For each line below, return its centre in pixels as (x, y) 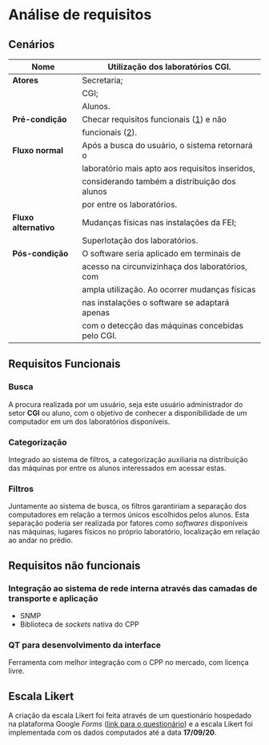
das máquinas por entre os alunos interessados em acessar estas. (117, 468)
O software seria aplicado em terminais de (162, 254)
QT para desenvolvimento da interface (85, 645)
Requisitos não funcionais (74, 565)
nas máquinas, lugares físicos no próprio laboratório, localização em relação (134, 532)
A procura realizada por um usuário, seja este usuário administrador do (126, 404)
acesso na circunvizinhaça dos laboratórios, (165, 266)
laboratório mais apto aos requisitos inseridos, (169, 168)
